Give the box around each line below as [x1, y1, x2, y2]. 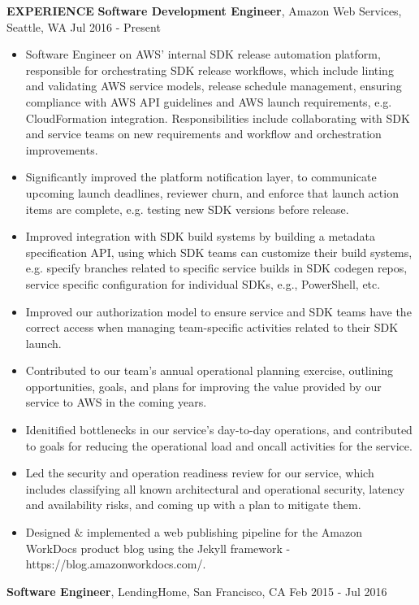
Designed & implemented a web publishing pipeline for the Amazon [25, 524, 362, 541]
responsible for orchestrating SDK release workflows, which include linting [25, 61, 394, 78]
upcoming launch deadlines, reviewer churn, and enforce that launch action [25, 184, 399, 201]
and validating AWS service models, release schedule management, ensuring [25, 77, 402, 94]
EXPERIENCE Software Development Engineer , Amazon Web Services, [6, 2, 402, 19]
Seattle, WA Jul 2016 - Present [6, 18, 161, 35]
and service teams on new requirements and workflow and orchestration [25, 125, 382, 142]
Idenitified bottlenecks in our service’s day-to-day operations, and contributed [25, 421, 413, 438]
